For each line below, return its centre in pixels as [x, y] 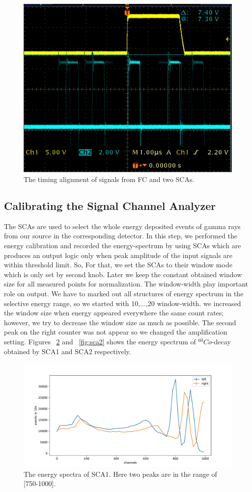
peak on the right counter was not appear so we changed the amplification [116, 332]
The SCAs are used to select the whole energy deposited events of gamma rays [122, 226]
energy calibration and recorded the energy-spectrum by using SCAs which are [123, 245]
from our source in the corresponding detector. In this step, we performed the [121, 236]
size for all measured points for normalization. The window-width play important [126, 284]
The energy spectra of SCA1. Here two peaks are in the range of [120, 474]
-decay [221, 341]
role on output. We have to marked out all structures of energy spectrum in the [124, 293]
